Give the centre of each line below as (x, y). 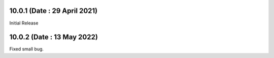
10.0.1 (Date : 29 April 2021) (54, 11)
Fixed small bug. (27, 49)
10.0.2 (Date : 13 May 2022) (54, 37)
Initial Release (24, 23)
